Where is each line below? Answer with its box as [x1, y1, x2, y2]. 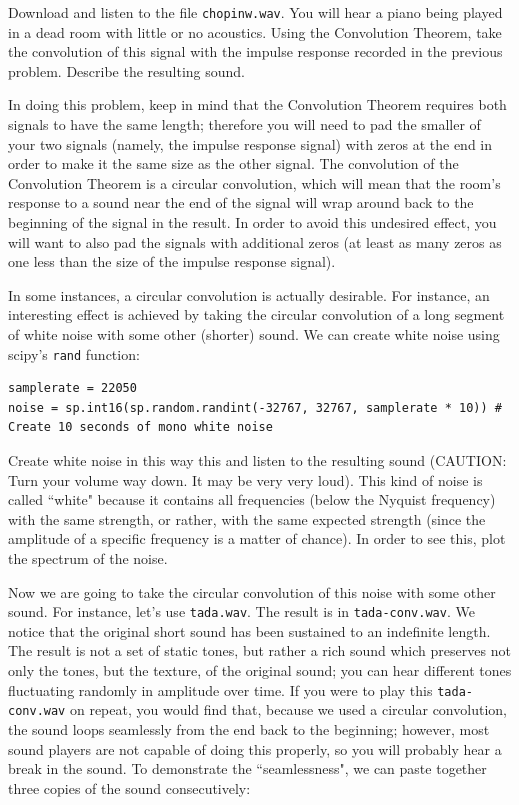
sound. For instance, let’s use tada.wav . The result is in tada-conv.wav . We [8, 601, 475, 622]
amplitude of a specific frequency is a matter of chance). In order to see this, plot [8, 528, 506, 549]
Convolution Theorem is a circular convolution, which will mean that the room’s [8, 172, 501, 193]
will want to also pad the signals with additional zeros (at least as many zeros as [8, 231, 502, 252]
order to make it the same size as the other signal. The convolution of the [8, 153, 459, 174]
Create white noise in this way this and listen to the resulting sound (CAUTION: [8, 450, 507, 470]
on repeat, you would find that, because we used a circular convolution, [69, 699, 507, 720]
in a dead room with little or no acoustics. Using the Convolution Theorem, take [8, 21, 502, 42]
